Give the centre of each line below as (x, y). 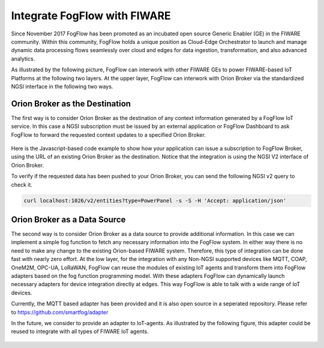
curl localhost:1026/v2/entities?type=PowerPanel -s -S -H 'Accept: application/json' (155, 200)
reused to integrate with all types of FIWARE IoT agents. (80, 331)
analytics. (23, 58)
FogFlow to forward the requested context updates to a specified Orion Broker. (109, 134)
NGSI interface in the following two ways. (62, 86)
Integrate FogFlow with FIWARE (91, 16)
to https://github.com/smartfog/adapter (60, 312)
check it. (22, 184)
